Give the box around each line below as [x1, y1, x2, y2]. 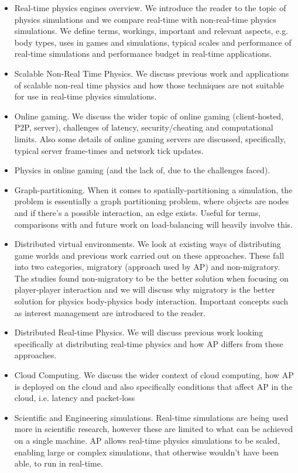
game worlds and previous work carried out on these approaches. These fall [14, 249, 285, 261]
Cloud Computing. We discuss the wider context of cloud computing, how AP [14, 369, 294, 381]
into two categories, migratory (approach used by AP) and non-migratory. [14, 261, 280, 273]
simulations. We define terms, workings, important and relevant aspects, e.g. [14, 25, 289, 37]
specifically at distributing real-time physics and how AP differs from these [14, 337, 283, 349]
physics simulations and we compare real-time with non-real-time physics [14, 13, 276, 25]
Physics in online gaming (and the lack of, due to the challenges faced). [14, 164, 270, 176]
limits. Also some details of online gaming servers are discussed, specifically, [14, 132, 286, 145]
